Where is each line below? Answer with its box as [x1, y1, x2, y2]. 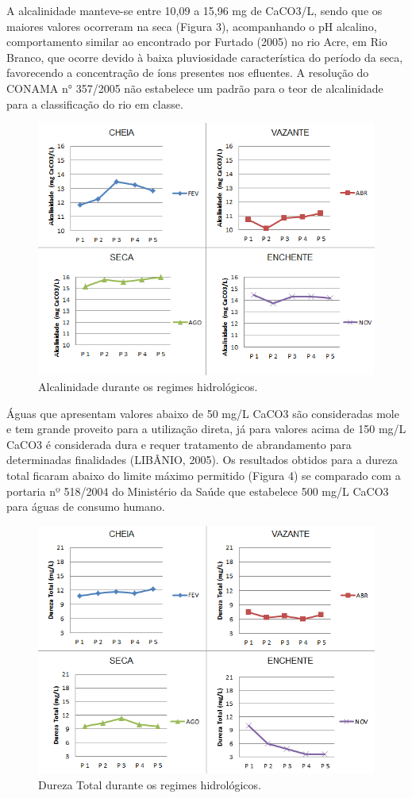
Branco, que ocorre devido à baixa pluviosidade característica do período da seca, [6, 48, 403, 65]
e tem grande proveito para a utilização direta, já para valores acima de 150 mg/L [6, 420, 406, 437]
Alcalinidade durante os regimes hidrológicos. [38, 378, 258, 395]
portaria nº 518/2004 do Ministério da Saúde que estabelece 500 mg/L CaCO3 [6, 482, 389, 499]
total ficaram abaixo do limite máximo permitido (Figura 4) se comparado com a [6, 467, 401, 484]
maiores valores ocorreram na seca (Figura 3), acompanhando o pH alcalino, [6, 17, 377, 34]
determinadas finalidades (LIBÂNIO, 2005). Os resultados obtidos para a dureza [6, 451, 398, 468]
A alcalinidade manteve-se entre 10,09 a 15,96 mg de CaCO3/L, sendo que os [6, 2, 383, 18]
